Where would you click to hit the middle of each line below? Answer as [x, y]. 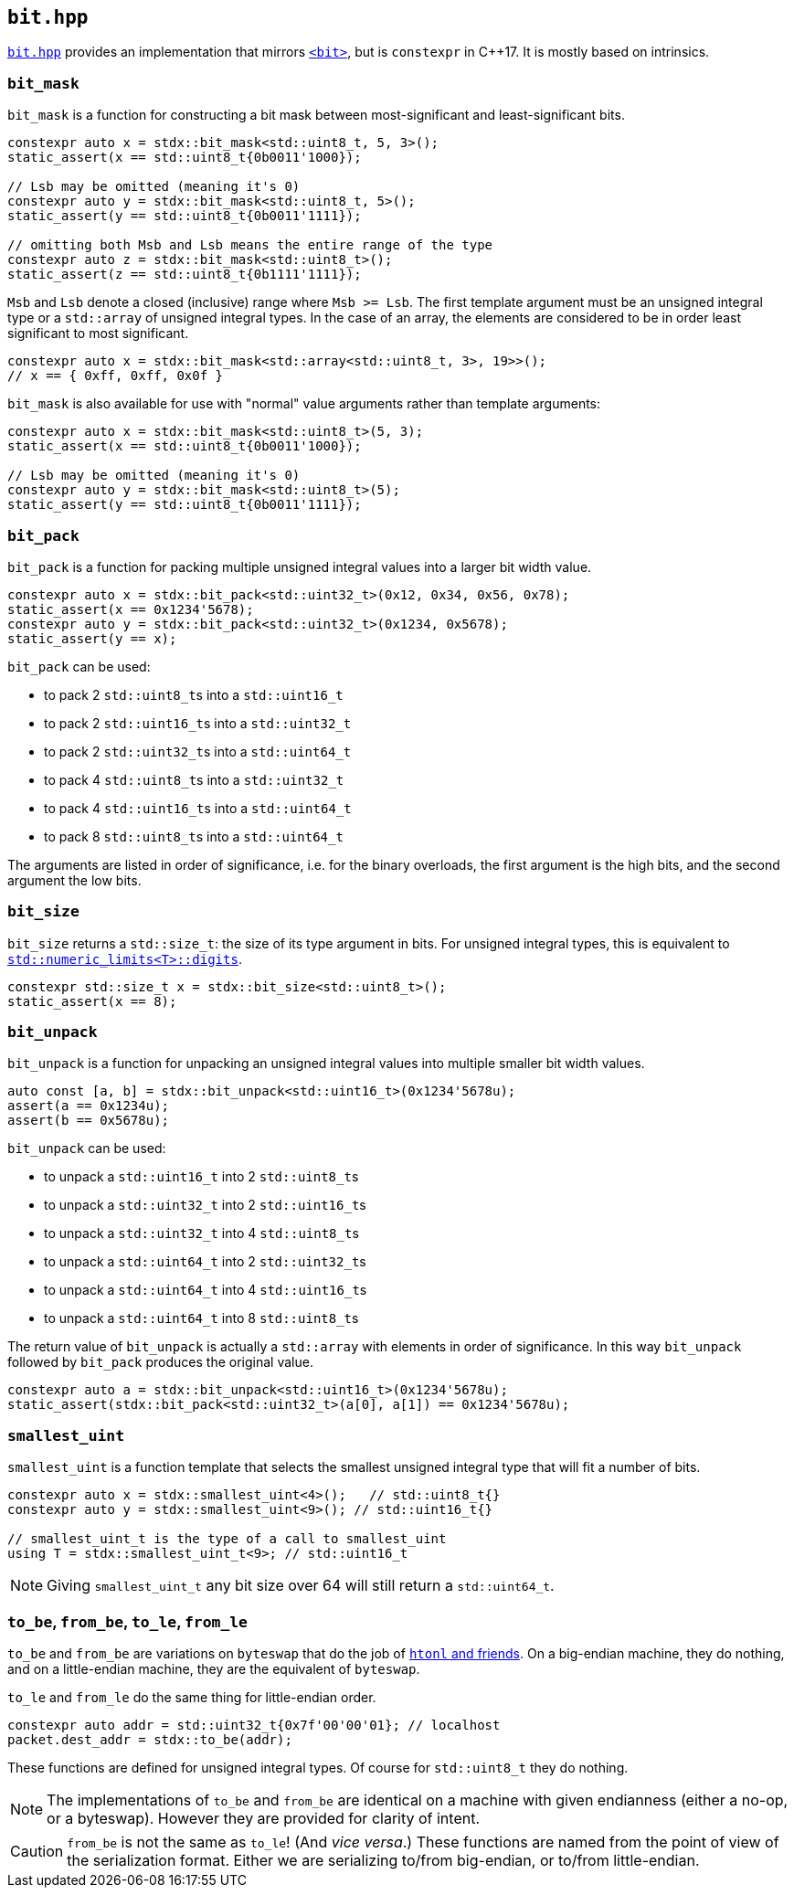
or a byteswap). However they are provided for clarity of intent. [264, 1818]
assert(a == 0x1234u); [89, 1106]
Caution [37, 1851]
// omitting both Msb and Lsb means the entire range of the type [250, 245]
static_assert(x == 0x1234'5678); [131, 609]
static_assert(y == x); [92, 638]
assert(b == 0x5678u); [89, 1121]
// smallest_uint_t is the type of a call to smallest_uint [227, 1539]
